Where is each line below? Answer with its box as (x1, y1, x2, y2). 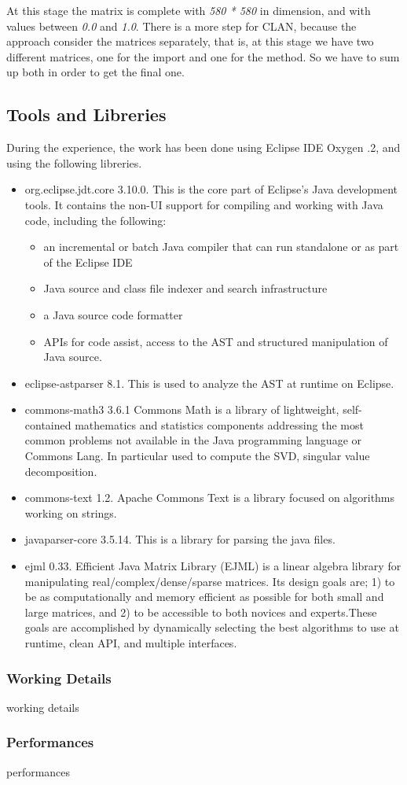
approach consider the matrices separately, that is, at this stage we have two (6, 33, 374, 50)
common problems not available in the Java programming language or (24, 432, 361, 448)
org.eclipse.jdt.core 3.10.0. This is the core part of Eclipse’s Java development (24, 181, 398, 197)
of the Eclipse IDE (43, 253, 133, 270)
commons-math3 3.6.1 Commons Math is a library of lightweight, (24, 401, 339, 418)
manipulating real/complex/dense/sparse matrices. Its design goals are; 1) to (24, 573, 395, 589)
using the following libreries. (6, 154, 142, 171)
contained (24, 416, 71, 433)
